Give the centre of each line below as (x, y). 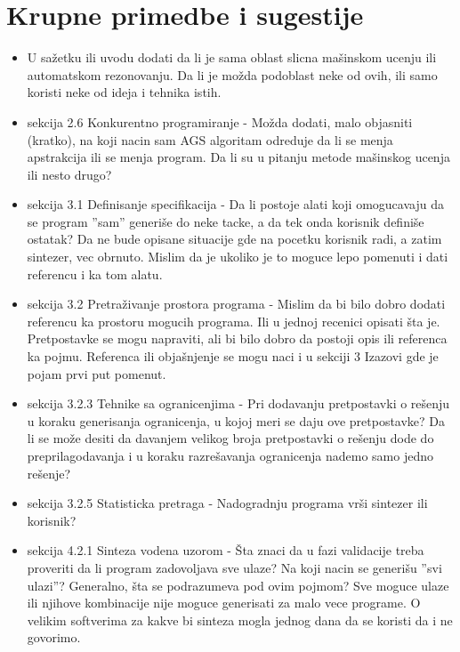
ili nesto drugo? (69, 174)
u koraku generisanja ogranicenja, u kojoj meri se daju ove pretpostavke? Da (236, 420)
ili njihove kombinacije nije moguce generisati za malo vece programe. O (224, 603)
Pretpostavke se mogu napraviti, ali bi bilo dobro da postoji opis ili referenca (237, 338)
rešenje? (49, 473)
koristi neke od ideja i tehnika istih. (124, 92)
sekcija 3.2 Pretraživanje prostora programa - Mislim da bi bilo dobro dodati (236, 304)
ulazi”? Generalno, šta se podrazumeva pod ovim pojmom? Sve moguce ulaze (238, 585)
